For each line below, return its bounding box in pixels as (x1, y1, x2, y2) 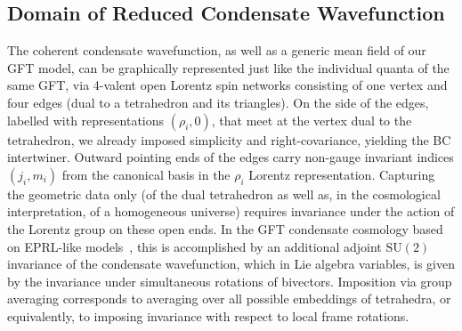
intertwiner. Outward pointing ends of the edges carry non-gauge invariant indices (7, 148, 454, 166)
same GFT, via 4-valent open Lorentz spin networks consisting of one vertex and (7, 76, 448, 94)
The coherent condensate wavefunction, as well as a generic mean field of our (7, 41, 426, 60)
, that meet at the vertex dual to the (211, 110, 412, 129)
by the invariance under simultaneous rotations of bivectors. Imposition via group (7, 271, 452, 290)
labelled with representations (7, 110, 165, 129)
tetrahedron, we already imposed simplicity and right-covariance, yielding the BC (7, 130, 451, 149)
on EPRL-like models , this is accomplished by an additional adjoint (7, 237, 382, 255)
